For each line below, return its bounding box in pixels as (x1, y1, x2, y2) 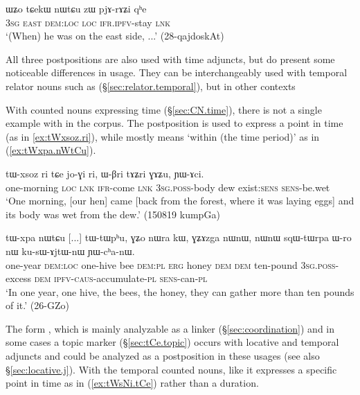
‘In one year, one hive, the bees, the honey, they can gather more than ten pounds (6, 284, 354, 299)
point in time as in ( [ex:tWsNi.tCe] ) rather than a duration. (6, 376, 259, 390)
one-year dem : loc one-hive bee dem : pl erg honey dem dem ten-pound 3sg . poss (6, 257, 336, 272)
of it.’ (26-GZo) (6, 298, 69, 313)
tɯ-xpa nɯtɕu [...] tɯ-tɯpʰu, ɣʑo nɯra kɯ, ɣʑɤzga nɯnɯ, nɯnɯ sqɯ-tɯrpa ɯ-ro (6, 230, 352, 245)
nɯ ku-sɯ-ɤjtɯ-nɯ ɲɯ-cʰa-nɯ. (6, 243, 135, 258)
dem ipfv (34, 271, 71, 286)
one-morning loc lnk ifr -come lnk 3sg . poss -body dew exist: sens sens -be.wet (6, 179, 330, 194)
